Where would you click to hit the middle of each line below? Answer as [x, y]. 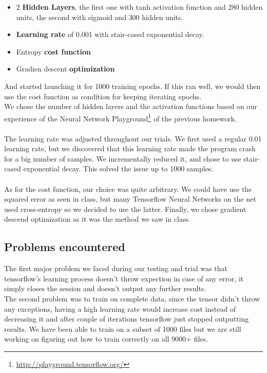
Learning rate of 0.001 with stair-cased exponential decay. [110, 34]
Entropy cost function [53, 51]
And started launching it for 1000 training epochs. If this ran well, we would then [132, 86]
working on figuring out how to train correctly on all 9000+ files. [106, 339]
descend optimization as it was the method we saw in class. [97, 219]
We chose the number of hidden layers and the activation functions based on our [131, 106]
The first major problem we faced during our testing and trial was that [116, 268]
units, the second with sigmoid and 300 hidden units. [100, 17]
